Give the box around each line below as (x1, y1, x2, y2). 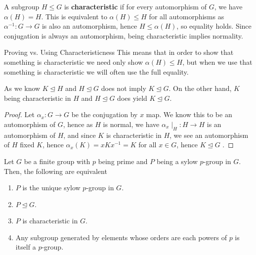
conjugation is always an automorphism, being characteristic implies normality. (4, 30, 243, 41)
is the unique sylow (22, 182, 81, 193)
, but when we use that (182, 56, 253, 67)
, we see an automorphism (170, 129, 249, 140)
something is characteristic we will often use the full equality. (4, 66, 189, 77)
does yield (117, 92, 147, 103)
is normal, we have (103, 119, 160, 129)
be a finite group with (24, 156, 90, 166)
